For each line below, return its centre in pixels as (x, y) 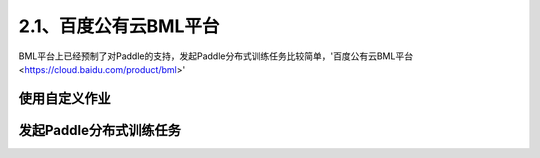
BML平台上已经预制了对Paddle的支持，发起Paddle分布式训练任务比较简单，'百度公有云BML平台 (216, 56)
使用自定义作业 (64, 98)
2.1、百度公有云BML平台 (119, 26)
